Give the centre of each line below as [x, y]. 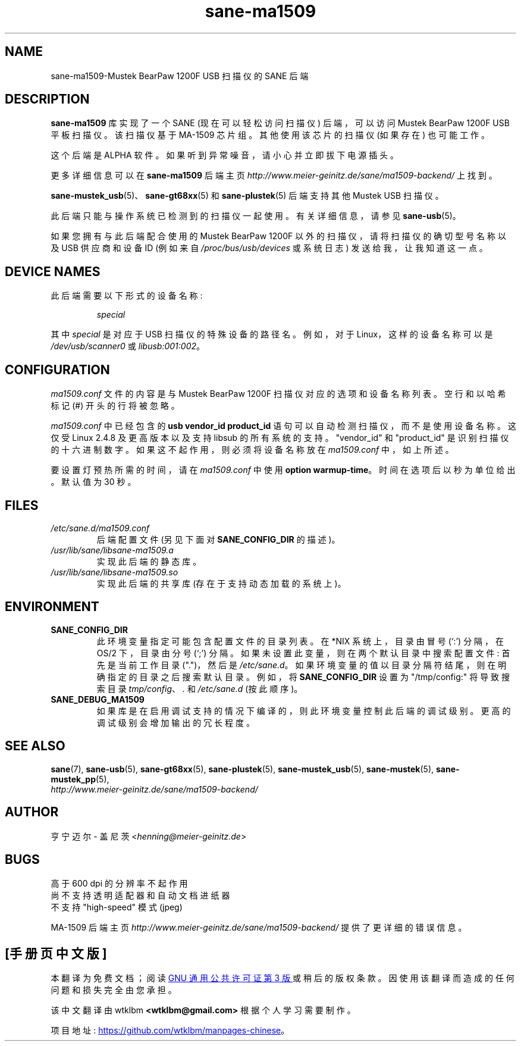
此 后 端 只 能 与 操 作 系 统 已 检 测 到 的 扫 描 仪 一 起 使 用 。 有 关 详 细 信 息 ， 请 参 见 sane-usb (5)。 [256, 216]
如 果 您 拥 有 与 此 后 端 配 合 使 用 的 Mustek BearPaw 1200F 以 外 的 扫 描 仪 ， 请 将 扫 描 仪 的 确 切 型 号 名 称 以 [278, 236]
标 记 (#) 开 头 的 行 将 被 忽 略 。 [115, 406]
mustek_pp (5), [80, 779]
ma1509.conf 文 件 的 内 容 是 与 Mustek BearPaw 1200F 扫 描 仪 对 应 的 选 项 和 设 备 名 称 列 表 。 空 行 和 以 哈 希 [278, 394]
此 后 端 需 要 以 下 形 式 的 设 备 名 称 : [127, 296]
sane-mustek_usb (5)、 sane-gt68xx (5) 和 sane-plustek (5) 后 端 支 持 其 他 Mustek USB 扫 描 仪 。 [247, 196]
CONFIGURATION [57, 369]
